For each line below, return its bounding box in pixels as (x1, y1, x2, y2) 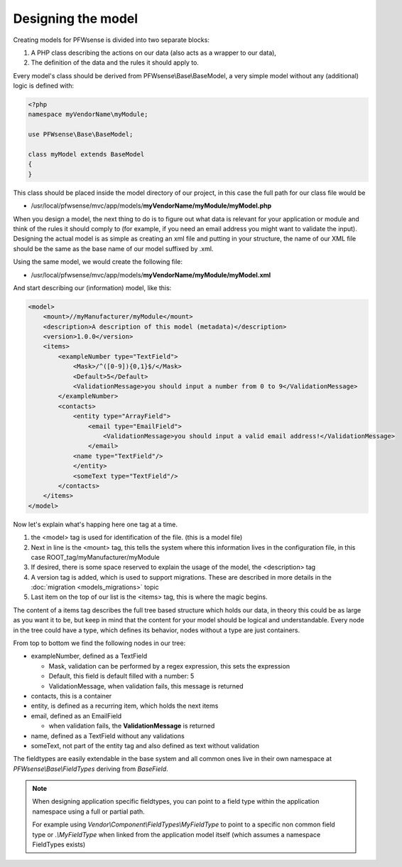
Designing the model (13, 11, 138, 26)
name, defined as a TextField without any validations (31, 731, 185, 740)
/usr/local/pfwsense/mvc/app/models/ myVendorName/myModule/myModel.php (31, 201, 272, 210)
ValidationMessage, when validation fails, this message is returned (48, 681, 244, 690)
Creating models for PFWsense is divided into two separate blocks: (13, 36, 210, 44)
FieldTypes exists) (32, 840, 86, 849)
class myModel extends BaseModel (28, 150, 145, 159)
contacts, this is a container (31, 691, 112, 700)
